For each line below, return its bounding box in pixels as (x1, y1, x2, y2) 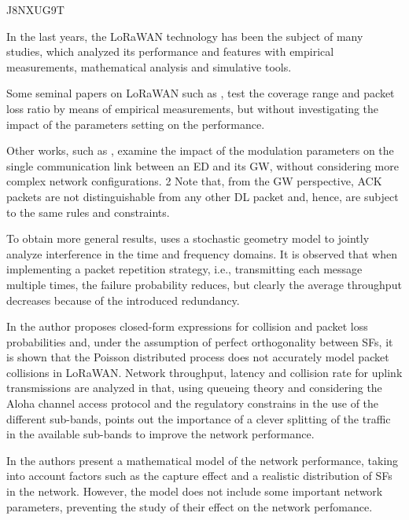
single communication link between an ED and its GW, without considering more (6, 157, 399, 174)
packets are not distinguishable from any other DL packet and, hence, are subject (6, 188, 399, 204)
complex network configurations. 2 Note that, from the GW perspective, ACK (6, 173, 382, 189)
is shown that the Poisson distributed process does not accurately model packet (6, 349, 389, 365)
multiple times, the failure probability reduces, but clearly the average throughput (6, 276, 402, 292)
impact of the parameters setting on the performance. (6, 115, 265, 132)
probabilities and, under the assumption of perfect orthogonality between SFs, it (6, 333, 393, 350)
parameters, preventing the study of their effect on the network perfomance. (6, 498, 373, 515)
